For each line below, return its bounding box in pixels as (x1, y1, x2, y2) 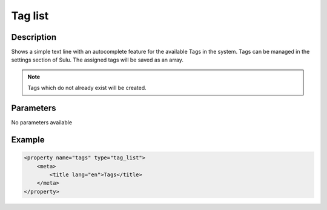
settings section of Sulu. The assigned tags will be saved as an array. (11, 56, 184, 63)
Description (11, 32, 57, 42)
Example (11, 135, 45, 145)
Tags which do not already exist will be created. (27, 84, 147, 92)
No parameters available (11, 119, 73, 126)
